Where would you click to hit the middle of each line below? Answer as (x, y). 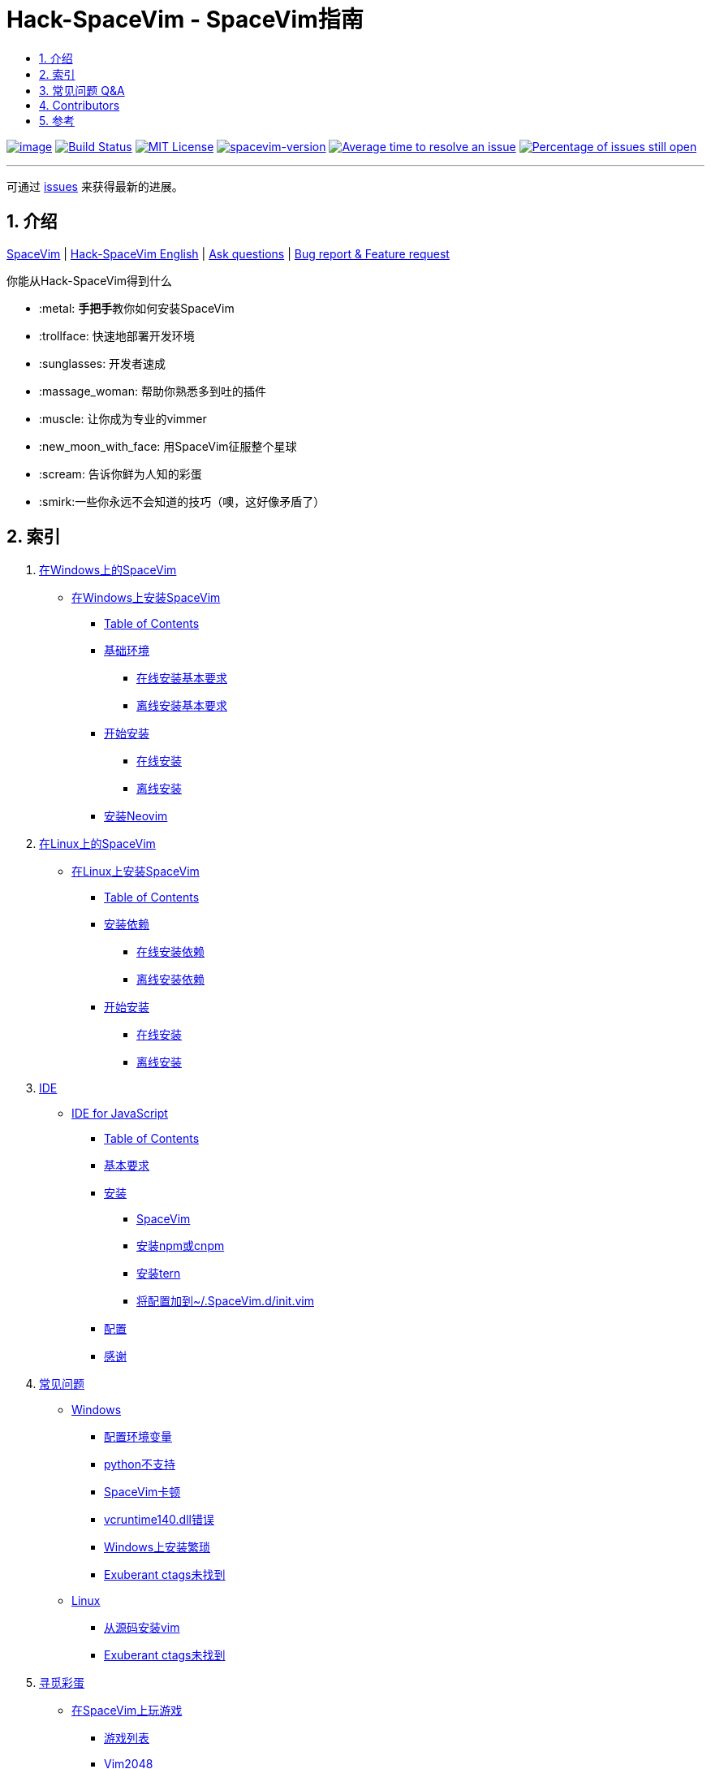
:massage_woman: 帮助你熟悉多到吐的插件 (153, 391)
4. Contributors (80, 105)
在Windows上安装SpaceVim (146, 598)
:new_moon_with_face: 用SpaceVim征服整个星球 (168, 446)
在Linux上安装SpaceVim (136, 872)
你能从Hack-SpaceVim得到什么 (90, 280)
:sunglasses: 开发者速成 (103, 363)
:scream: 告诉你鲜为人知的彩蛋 (121, 474)
